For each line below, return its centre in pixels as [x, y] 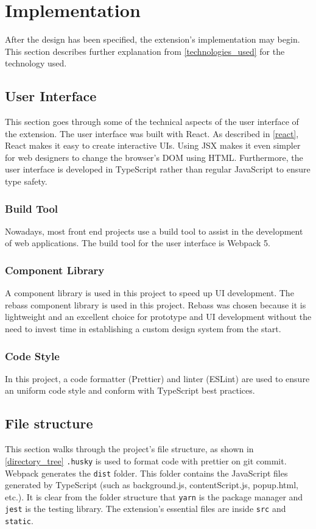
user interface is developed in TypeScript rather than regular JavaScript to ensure [158, 169]
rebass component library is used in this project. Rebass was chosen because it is [156, 304]
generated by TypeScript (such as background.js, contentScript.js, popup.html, [152, 485]
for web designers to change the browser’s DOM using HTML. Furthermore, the [154, 157]
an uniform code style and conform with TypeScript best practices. [130, 390]
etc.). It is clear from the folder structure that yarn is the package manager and [154, 496]
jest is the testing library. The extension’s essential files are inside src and [146, 509]
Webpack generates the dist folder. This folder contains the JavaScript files [146, 473]
